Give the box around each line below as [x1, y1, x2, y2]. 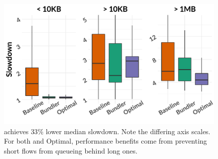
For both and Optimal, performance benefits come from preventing [4, 136, 207, 146]
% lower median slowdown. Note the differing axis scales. [38, 126, 211, 136]
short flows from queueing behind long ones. [4, 146, 138, 156]
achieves [4, 126, 29, 136]
